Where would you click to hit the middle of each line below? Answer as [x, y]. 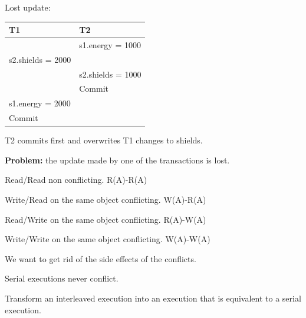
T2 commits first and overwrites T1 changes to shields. [104, 140]
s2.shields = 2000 [40, 59]
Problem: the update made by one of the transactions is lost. [117, 160]
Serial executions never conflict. [62, 278]
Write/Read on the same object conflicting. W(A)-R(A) [106, 200]
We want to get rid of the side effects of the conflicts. [101, 258]
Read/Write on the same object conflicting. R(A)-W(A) [106, 219]
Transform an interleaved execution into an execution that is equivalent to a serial [153, 298]
